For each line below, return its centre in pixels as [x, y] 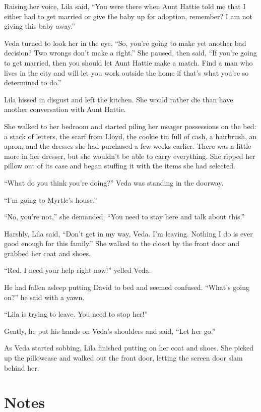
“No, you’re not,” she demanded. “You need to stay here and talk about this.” [124, 217]
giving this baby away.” [40, 26]
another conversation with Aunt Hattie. [65, 109]
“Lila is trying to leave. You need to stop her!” [76, 314]
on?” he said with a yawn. [44, 297]
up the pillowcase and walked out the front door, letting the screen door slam [123, 358]
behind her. [22, 367]
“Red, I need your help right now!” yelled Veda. [78, 270]
